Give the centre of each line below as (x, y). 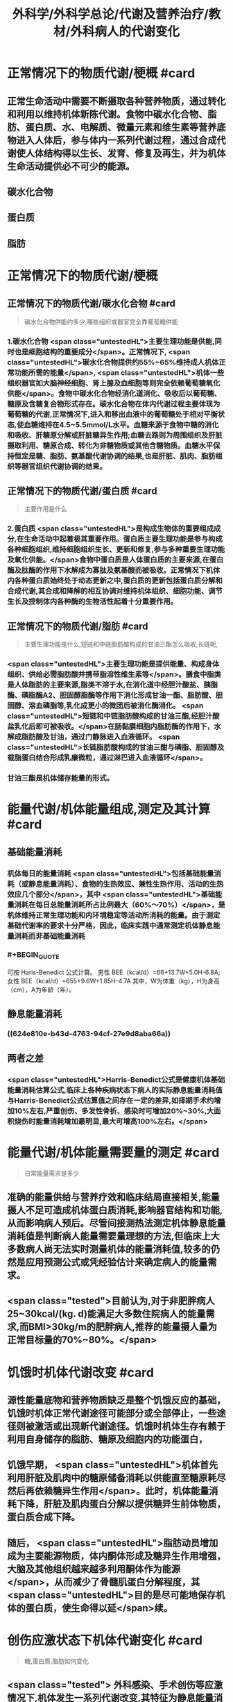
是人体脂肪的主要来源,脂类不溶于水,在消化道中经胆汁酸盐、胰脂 (113, 685)
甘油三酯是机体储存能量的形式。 (61, 778)
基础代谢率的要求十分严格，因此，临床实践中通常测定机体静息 (110, 926)
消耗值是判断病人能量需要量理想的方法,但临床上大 (114, 1236)
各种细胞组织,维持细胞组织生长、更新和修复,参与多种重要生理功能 (116, 549)
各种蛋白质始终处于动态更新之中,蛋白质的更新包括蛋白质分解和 (119, 581)
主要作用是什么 (45, 509)
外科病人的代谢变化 (125, 32)
